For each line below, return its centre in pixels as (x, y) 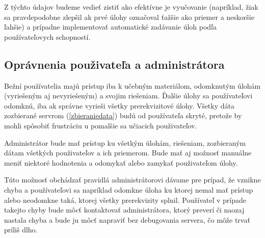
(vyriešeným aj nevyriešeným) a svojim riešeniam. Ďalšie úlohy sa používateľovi (128, 96)
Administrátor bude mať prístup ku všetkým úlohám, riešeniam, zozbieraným (125, 142)
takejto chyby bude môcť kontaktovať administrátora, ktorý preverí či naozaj (124, 210)
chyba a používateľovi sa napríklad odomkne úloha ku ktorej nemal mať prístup (129, 189)
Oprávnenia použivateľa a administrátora (114, 64)
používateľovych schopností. (47, 36)
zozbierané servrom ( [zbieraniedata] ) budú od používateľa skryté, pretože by (123, 115)
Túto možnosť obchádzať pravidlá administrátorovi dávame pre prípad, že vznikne (132, 180)
